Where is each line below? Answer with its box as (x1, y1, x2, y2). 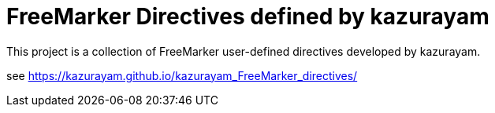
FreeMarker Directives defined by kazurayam (6, 3, 489, 30)
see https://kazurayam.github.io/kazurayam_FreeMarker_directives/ (6, 68, 358, 82)
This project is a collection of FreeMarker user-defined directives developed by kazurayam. (6, 44, 481, 58)
